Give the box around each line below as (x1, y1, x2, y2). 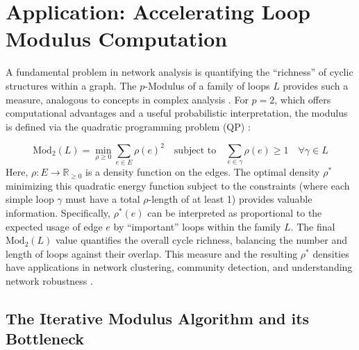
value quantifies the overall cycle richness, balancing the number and (55, 233, 347, 247)
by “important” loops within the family (113, 219, 281, 233)
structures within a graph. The (6, 78, 137, 92)
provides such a (283, 78, 349, 92)
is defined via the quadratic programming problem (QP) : (6, 119, 251, 133)
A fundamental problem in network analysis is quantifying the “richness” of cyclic (6, 65, 353, 79)
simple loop (6, 192, 54, 206)
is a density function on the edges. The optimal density (85, 165, 320, 179)
